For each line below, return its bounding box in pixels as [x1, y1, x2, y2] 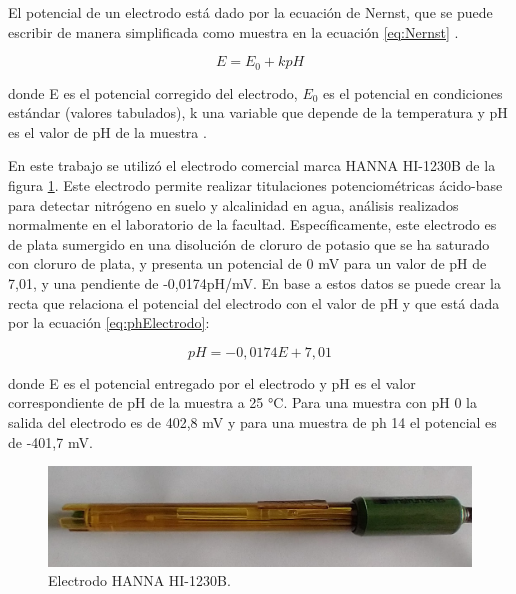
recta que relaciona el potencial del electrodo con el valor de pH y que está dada [8, 292, 500, 313]
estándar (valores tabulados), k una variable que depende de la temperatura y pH [8, 102, 508, 123]
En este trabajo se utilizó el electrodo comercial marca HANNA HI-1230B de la [8, 155, 496, 176]
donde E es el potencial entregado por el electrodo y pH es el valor [8, 372, 416, 393]
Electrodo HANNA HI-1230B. [48, 570, 231, 591]
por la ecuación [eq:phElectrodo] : [8, 312, 210, 333]
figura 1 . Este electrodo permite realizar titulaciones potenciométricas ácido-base [8, 175, 503, 196]
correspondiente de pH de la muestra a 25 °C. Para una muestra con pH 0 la [8, 392, 477, 413]
